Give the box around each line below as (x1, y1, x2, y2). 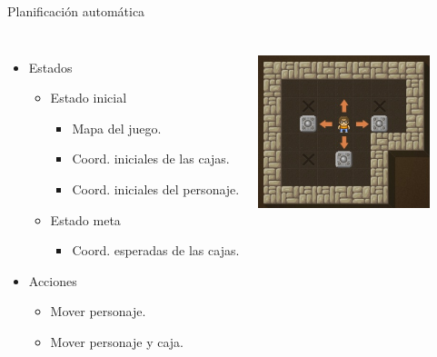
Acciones (28, 271, 77, 290)
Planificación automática (7, 2, 145, 20)
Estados (28, 57, 73, 76)
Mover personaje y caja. (50, 332, 184, 351)
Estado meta (50, 210, 121, 229)
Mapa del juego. (72, 118, 162, 137)
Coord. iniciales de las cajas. (72, 149, 230, 168)
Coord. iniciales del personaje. (72, 179, 240, 198)
